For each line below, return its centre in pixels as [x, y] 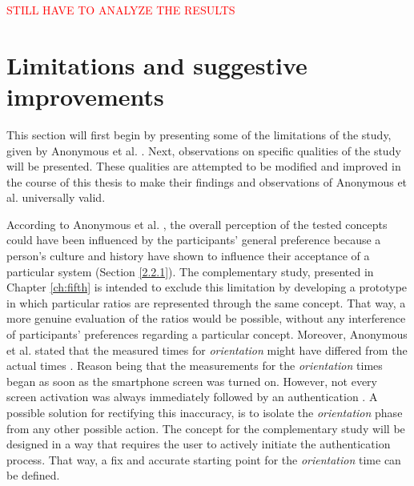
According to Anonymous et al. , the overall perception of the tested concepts [197, 224]
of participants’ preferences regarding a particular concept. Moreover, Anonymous [207, 334]
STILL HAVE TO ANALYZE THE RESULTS [121, 10]
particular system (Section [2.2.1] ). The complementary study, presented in [190, 271]
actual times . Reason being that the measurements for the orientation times [195, 366]
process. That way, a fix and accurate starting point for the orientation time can [204, 459]
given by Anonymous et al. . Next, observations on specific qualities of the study [204, 150]
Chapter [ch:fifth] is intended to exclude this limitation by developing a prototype [207, 287]
